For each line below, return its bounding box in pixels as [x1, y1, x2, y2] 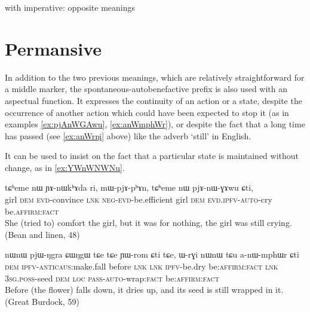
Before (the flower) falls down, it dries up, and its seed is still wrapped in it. [5, 283, 284, 296]
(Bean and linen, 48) [5, 228, 80, 240]
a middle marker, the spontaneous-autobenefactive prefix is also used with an [5, 82, 288, 95]
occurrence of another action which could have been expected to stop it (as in [5, 106, 289, 118]
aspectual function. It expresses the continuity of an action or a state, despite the [5, 94, 302, 106]
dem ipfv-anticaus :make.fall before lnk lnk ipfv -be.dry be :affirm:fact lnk [5, 260, 278, 273]
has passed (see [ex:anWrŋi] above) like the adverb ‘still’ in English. [5, 129, 251, 142]
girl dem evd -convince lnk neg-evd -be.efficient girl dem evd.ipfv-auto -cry [5, 193, 272, 206]
